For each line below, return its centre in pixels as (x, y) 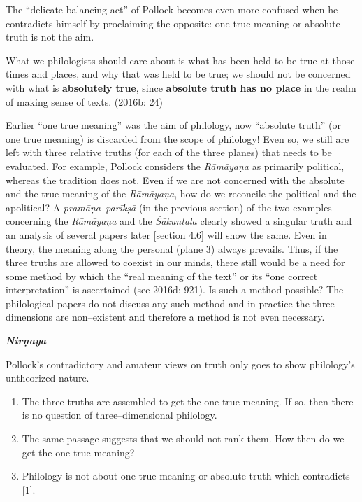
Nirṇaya (26, 341)
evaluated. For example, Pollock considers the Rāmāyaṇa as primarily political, (175, 166)
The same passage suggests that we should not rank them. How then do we (183, 439)
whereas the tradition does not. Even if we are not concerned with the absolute (175, 180)
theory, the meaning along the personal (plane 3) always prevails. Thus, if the (172, 248)
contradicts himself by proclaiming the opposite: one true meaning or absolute (173, 23)
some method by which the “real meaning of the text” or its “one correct (162, 276)
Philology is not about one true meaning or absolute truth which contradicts (186, 476)
